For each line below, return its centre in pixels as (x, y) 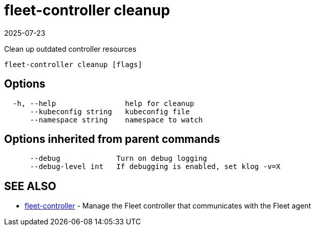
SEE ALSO (30, 186)
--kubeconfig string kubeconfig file (110, 111)
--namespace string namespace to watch (116, 120)
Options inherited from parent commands (112, 139)
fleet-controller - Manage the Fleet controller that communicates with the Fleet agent (168, 206)
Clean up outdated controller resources (70, 49)
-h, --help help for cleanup (103, 103)
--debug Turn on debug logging (119, 159)
